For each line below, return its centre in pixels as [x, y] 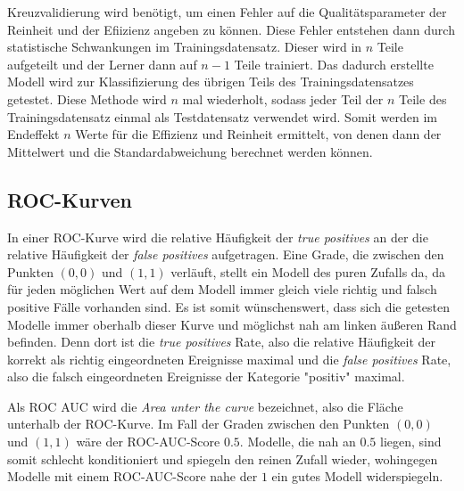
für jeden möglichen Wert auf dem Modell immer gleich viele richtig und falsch [222, 289]
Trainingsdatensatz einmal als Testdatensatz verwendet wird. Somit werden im [222, 116]
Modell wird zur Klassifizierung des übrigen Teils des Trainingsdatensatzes [211, 82]
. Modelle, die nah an [298, 442]
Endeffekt [33, 134]
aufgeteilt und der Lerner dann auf [102, 64]
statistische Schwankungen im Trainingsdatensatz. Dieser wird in [185, 47]
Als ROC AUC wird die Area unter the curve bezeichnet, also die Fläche [205, 406]
